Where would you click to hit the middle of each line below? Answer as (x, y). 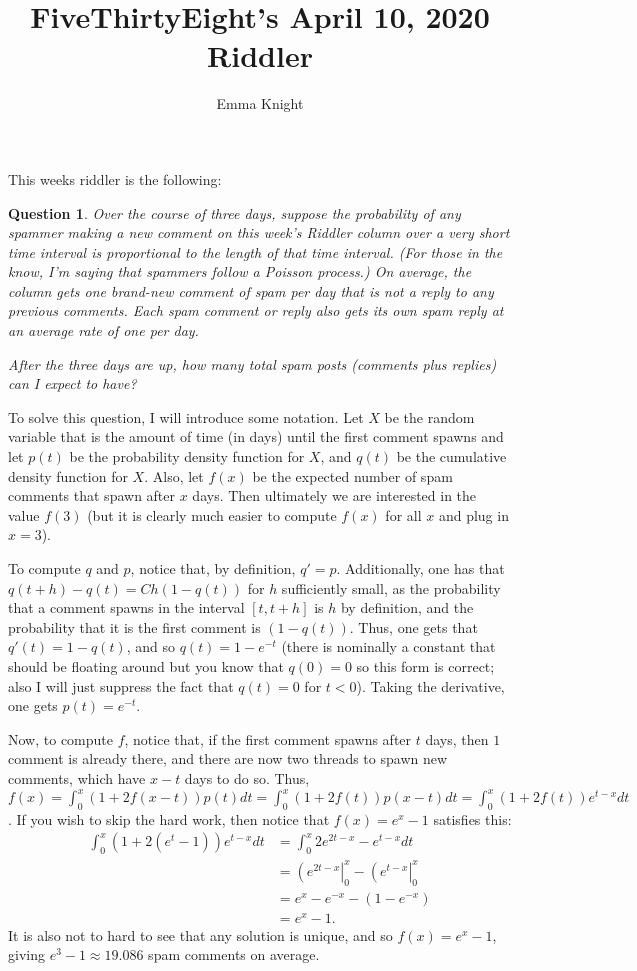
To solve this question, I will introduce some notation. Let (186, 416)
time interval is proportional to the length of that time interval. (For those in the (255, 251)
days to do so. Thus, (247, 777)
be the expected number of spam (352, 475)
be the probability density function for (187, 456)
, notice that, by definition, (213, 568)
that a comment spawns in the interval (126, 607)
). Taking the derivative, (430, 685)
